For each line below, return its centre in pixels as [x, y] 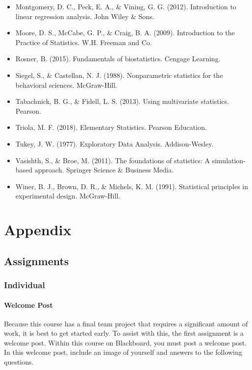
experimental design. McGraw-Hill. [68, 196]
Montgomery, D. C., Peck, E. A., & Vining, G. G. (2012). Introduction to [126, 6]
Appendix [38, 230]
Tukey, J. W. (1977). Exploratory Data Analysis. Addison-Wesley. [114, 143]
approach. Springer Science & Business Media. [104, 170]
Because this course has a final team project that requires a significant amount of [126, 323]
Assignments [37, 260]
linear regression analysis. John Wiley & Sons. [85, 16]
